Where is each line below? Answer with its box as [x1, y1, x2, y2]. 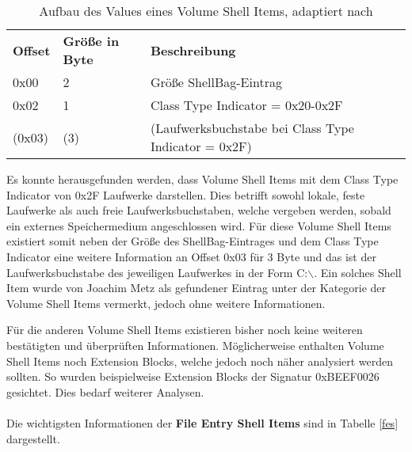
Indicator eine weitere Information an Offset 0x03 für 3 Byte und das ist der [6, 248, 376, 264]
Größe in [63, 32, 120, 50]
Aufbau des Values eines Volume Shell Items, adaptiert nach [39, 2, 373, 20]
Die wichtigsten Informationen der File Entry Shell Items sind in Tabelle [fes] [6, 414, 399, 431]
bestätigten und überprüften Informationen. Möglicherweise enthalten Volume [6, 336, 384, 353]
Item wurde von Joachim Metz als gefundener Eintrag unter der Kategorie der [6, 279, 387, 296]
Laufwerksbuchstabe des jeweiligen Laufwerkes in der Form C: [6, 264, 308, 280]
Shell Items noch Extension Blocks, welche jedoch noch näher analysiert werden [6, 352, 394, 369]
